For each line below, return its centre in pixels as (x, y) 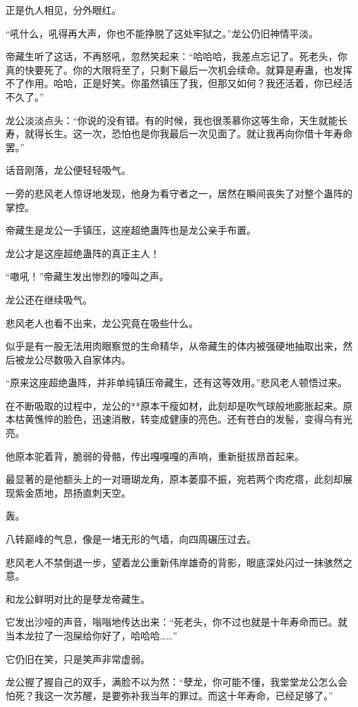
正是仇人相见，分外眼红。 (63, 10)
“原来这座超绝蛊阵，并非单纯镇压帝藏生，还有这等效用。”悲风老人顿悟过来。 (177, 382)
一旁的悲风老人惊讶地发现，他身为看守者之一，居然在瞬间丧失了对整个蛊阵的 (179, 193)
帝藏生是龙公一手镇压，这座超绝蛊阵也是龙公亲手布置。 (131, 230)
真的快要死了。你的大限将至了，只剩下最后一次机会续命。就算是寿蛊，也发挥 (179, 69)
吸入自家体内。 (97, 359)
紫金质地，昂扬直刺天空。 (73, 492)
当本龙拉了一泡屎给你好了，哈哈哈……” (92, 635)
